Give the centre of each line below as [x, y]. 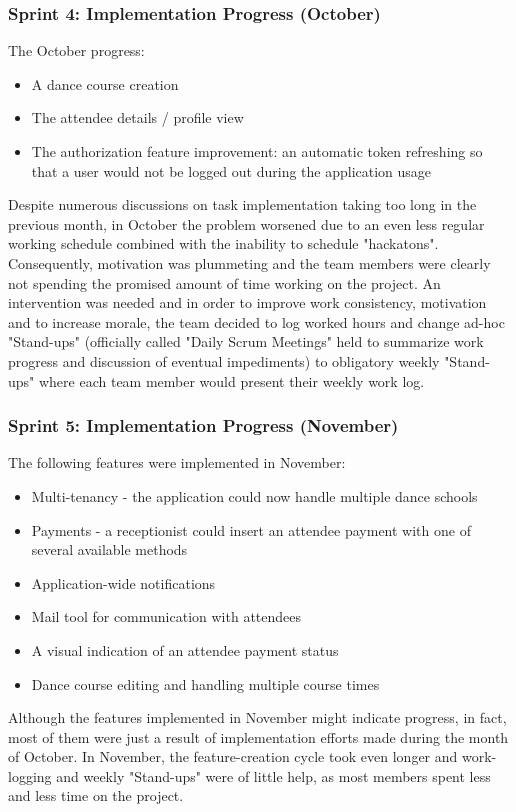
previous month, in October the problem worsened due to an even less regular [246, 223]
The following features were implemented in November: [177, 462]
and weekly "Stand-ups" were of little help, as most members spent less [273, 775]
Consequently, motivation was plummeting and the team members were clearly [249, 262]
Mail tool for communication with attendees [166, 616]
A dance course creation [105, 83]
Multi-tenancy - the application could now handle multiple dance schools [254, 495]
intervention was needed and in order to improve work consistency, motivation [247, 302]
